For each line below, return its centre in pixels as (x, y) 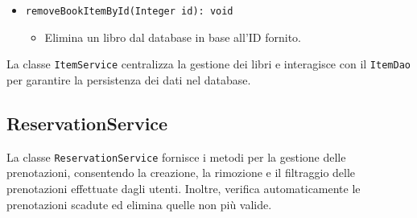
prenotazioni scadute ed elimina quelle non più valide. (139, 204)
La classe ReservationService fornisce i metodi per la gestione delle (176, 156)
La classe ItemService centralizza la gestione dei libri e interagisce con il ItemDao (208, 64)
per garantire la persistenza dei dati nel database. (129, 79)
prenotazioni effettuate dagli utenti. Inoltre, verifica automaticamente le (184, 188)
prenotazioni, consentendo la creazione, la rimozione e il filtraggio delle (181, 173)
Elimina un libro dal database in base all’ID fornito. (173, 37)
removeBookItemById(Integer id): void (129, 11)
